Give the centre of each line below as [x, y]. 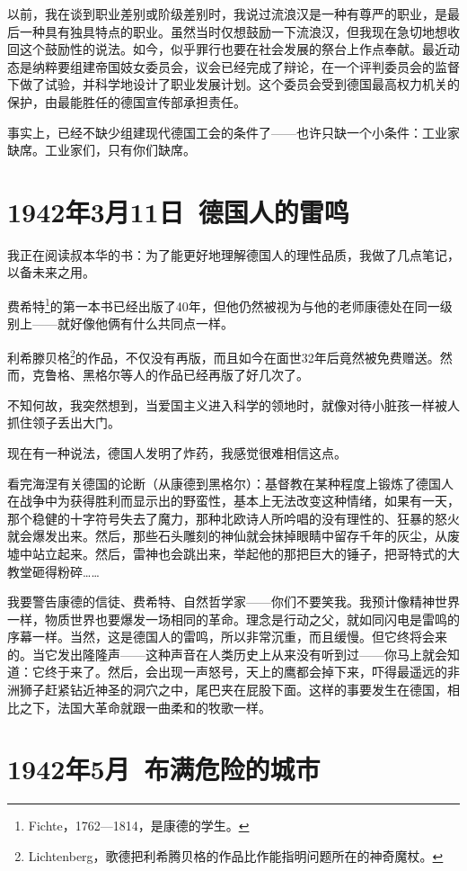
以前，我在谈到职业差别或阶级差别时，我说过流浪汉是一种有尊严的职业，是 [227, 13]
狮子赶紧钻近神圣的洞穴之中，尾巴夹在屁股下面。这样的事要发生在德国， [233, 690]
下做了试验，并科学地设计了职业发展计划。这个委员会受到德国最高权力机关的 [233, 84]
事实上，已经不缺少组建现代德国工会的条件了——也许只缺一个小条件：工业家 [233, 132]
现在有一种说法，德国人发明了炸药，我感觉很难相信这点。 [177, 452]
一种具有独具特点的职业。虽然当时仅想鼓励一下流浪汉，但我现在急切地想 [233, 31]
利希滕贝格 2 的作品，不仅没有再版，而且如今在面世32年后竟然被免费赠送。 [224, 355]
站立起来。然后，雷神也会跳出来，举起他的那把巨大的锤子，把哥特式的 [239, 553]
